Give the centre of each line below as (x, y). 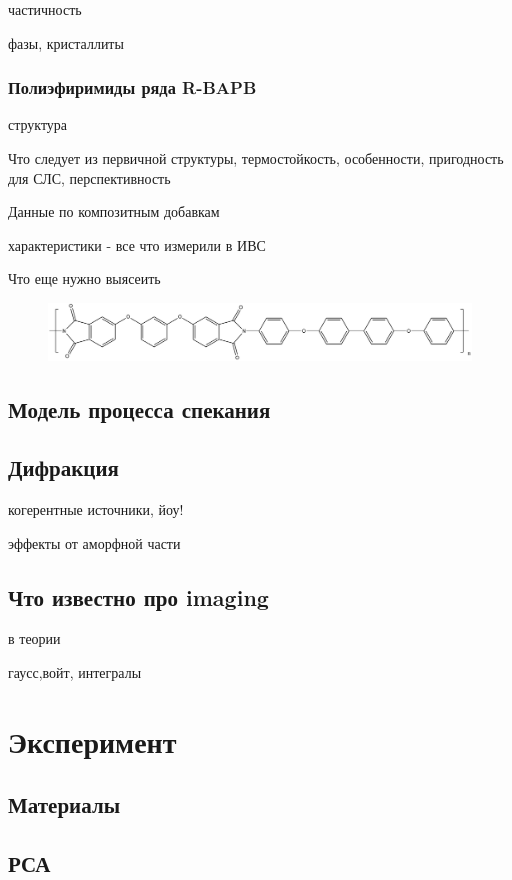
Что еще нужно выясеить (84, 278)
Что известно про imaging (138, 596)
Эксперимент (92, 740)
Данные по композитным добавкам (114, 211)
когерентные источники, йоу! (96, 509)
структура (38, 124)
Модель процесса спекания (139, 408)
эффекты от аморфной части (94, 542)
